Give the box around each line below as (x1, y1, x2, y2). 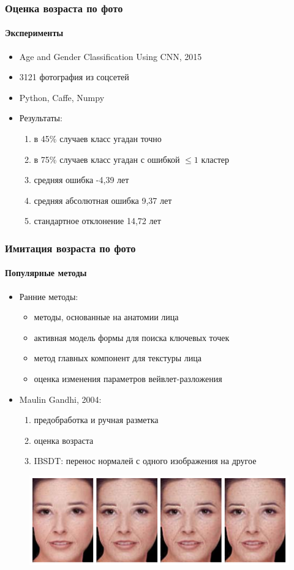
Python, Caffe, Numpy (19, 91, 105, 103)
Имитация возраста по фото (5, 240, 136, 255)
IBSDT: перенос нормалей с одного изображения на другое (34, 454, 257, 467)
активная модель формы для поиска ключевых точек (34, 331, 230, 343)
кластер (201, 152, 230, 165)
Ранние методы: (19, 290, 78, 302)
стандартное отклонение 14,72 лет (34, 214, 161, 227)
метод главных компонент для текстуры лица (34, 351, 202, 364)
